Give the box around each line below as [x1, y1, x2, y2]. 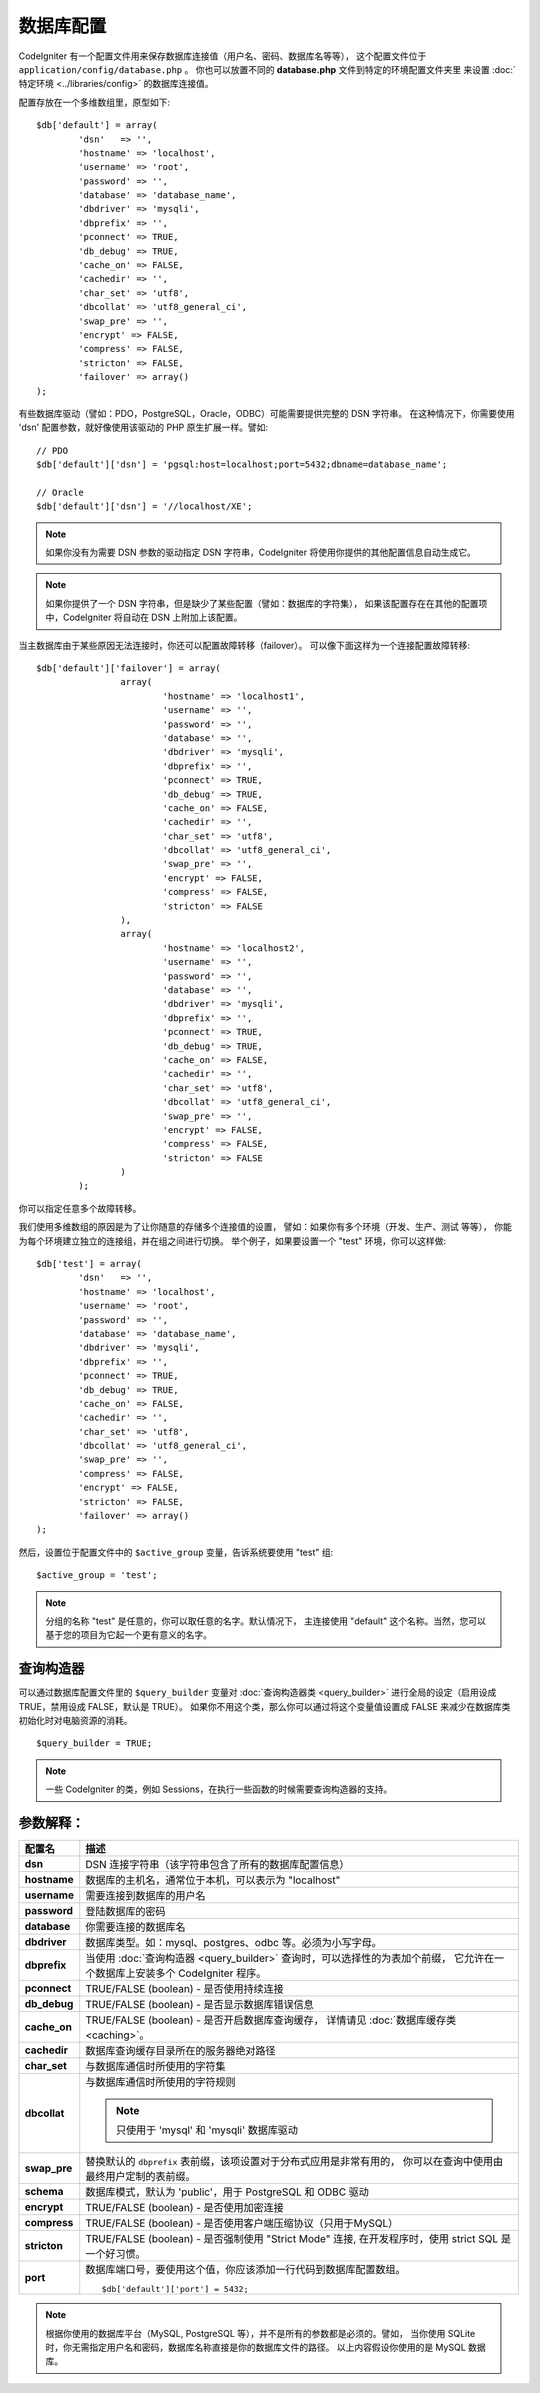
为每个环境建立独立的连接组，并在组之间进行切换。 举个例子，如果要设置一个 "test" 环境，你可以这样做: [18, 1235, 447, 1247]
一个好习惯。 [85, 2247, 146, 2261]
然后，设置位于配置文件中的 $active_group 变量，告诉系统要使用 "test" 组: [18, 1546, 334, 1558]
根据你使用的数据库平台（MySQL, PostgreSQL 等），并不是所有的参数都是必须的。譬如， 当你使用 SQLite [45, 2327, 476, 2339]
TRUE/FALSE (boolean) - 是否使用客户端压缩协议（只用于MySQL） [85, 2216, 399, 2230]
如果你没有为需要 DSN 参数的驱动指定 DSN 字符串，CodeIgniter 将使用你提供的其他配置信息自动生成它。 [45, 546, 477, 559]
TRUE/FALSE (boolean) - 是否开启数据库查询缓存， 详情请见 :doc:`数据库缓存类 [85, 2013, 457, 2027]
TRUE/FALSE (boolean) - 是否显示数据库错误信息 [85, 1998, 314, 2012]
